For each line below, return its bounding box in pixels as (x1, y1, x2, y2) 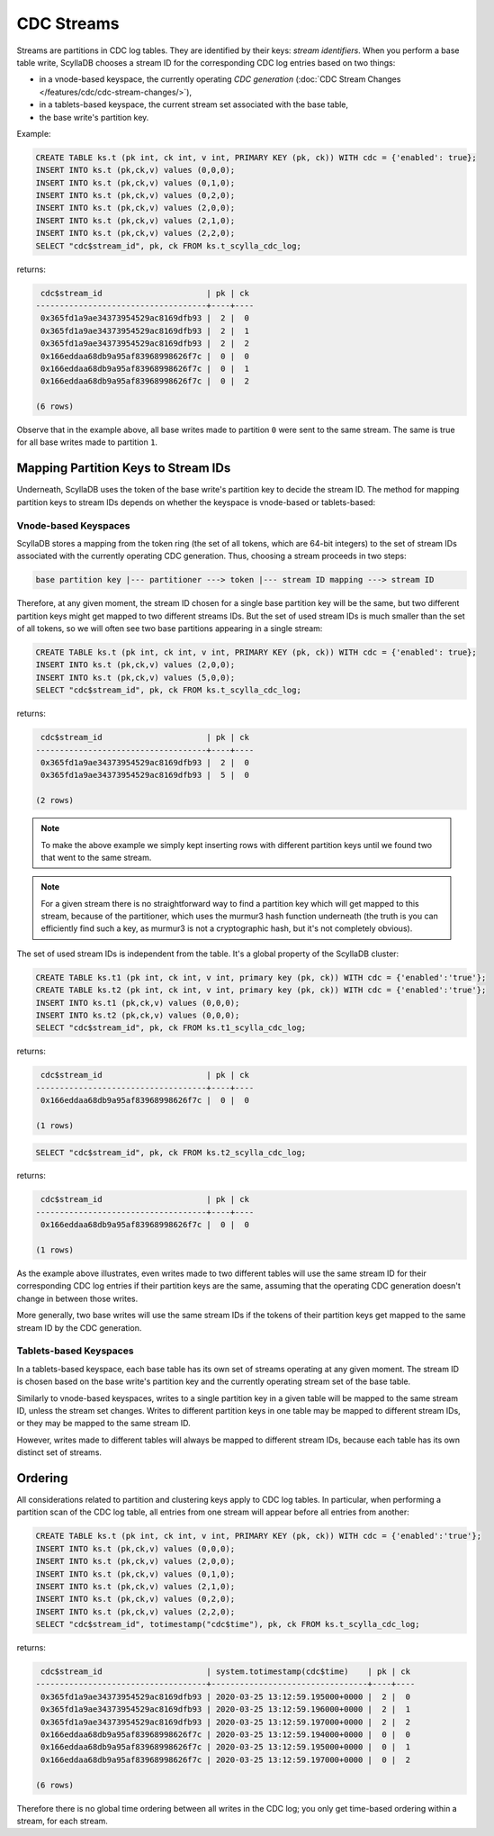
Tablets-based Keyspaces (16, 1344, 134, 1357)
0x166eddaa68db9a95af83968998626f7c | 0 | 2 (40, 376, 249, 386)
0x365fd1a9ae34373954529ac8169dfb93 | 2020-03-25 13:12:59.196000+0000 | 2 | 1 (40, 1705, 411, 1714)
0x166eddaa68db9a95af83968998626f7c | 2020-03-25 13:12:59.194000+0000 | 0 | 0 (40, 1730, 411, 1740)
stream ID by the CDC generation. (16, 1322, 142, 1333)
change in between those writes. (16, 1293, 139, 1304)
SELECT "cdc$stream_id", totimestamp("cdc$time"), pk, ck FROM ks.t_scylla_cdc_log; (35, 1619, 420, 1630)
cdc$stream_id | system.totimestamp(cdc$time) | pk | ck (40, 1667, 411, 1677)
